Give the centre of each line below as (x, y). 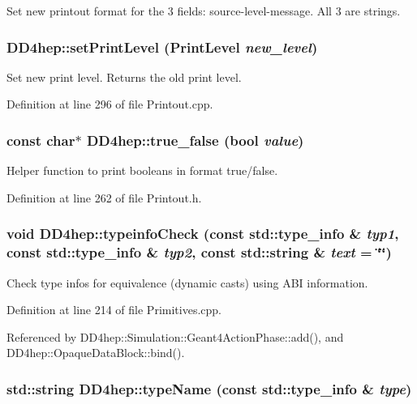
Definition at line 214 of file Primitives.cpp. (114, 310)
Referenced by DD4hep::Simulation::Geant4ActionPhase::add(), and (175, 336)
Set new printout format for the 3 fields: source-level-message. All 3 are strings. (204, 11)
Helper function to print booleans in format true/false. (142, 170)
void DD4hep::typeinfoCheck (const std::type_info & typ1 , (203, 234)
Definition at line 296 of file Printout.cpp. (110, 104)
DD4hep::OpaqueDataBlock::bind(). (96, 353)
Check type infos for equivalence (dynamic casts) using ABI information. (187, 282)
